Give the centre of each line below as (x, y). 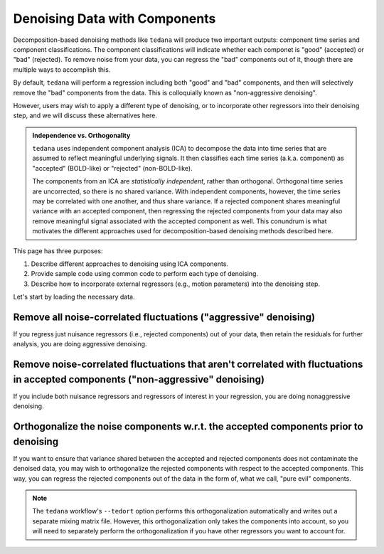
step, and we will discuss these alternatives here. (85, 116)
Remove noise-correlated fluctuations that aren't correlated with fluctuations (188, 364)
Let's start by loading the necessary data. (74, 297)
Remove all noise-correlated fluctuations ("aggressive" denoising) (164, 317)
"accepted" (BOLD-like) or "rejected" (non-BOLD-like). (112, 168)
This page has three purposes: (58, 251)
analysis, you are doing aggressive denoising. (80, 344)
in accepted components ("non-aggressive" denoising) (139, 379)
